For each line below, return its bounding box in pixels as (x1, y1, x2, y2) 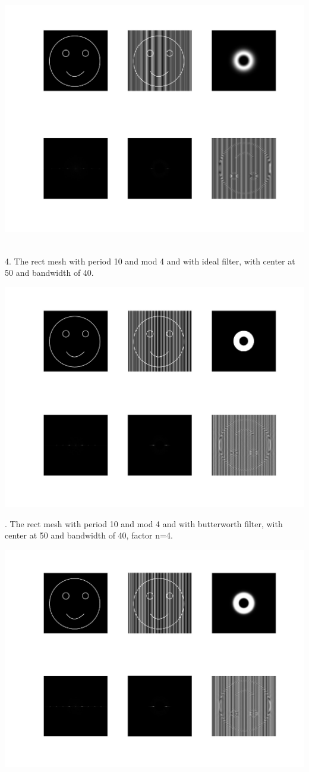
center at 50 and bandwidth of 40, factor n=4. (5, 529, 173, 541)
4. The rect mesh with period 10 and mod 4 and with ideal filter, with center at (5, 254, 295, 267)
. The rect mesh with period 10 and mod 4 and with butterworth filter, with (5, 517, 283, 530)
